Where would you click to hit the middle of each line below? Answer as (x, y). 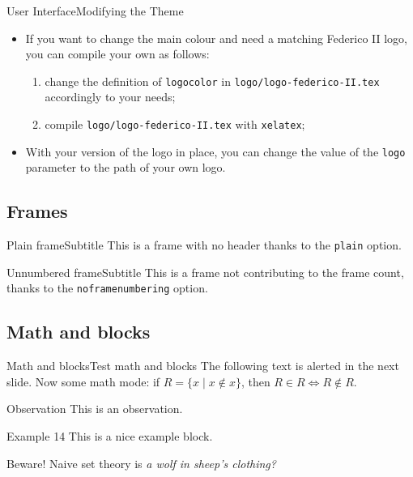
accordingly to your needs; (110, 97)
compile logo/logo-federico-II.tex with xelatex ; (175, 124)
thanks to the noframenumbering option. (107, 288)
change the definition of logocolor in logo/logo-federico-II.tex (212, 81)
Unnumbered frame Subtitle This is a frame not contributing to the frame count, (205, 272)
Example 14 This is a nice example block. (110, 436)
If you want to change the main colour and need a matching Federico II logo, (216, 38)
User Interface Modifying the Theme (95, 11)
